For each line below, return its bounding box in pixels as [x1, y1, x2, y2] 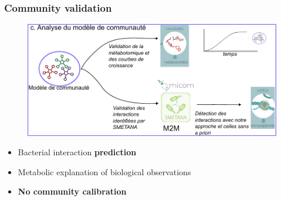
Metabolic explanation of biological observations [18, 165, 191, 178]
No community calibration [18, 185, 127, 197]
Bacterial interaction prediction [18, 146, 137, 158]
